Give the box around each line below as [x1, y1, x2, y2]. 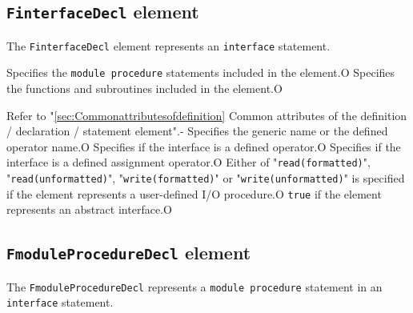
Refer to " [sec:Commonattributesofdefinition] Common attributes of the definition [6, 106, 407, 123]
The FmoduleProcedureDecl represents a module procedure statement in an [6, 278, 383, 295]
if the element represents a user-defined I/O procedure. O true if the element [6, 185, 382, 202]
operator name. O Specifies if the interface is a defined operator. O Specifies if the [6, 138, 401, 154]
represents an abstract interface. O [6, 201, 172, 218]
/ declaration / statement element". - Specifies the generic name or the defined [6, 122, 388, 139]
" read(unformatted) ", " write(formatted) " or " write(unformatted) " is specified [6, 170, 405, 187]
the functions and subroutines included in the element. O [6, 80, 283, 97]
